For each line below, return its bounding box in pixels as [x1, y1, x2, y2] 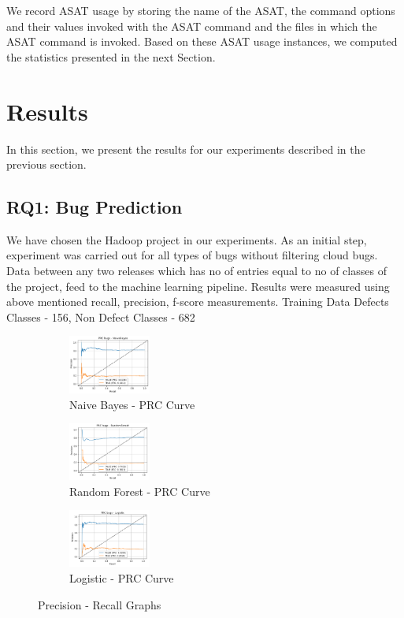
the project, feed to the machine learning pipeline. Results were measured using [6, 277, 390, 294]
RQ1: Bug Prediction [6, 195, 183, 219]
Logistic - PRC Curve [69, 570, 174, 586]
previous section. [6, 156, 87, 173]
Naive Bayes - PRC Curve [69, 396, 195, 412]
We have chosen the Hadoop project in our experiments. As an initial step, [6, 231, 367, 248]
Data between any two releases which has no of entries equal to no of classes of [6, 262, 387, 279]
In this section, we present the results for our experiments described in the [6, 140, 365, 157]
